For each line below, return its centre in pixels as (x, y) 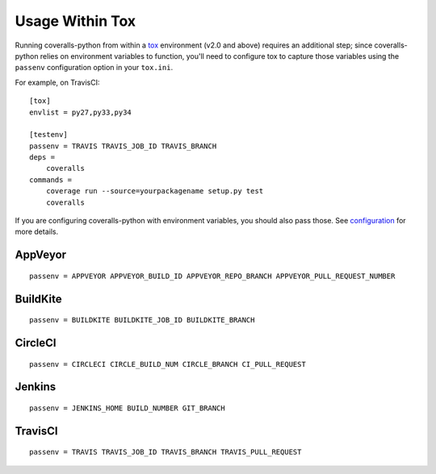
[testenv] (48, 135)
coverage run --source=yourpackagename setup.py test (155, 191)
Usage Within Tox (75, 21)
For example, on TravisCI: (57, 82)
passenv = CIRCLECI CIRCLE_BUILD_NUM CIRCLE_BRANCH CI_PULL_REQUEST (168, 364)
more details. (37, 232)
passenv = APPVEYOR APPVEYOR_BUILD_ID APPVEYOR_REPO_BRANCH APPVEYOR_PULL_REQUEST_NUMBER (212, 276)
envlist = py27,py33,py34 (81, 112)
